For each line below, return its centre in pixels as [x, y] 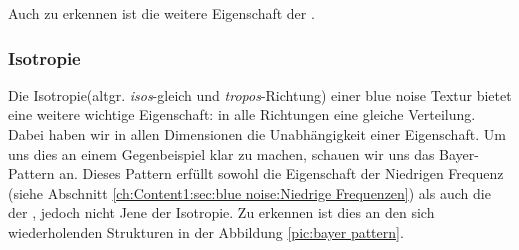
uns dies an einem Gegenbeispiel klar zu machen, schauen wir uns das [221, 153]
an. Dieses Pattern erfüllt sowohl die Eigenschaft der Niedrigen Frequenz [281, 173]
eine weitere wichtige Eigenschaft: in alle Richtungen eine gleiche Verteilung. [242, 114]
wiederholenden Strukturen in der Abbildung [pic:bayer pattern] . [206, 231]
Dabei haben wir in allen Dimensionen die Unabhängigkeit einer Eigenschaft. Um [257, 134]
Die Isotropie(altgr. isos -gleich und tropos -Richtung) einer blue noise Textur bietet [260, 94]
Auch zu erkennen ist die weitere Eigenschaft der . [161, 13]
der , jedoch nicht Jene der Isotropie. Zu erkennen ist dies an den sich [221, 212]
